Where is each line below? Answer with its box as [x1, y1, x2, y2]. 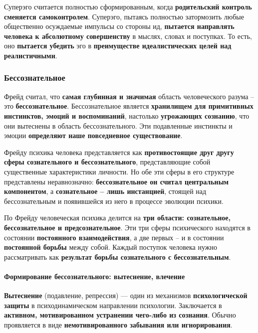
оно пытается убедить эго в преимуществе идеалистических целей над [4, 40, 232, 51]
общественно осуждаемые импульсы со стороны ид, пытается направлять [4, 21, 235, 31]
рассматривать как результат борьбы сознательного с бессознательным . [4, 251, 231, 262]
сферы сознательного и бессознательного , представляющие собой [4, 157, 211, 167]
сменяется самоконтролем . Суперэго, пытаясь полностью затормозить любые [4, 11, 244, 21]
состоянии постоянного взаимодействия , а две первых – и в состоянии [4, 232, 224, 242]
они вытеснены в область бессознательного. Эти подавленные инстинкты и [4, 120, 233, 131]
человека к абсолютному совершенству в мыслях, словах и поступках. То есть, [4, 30, 252, 41]
